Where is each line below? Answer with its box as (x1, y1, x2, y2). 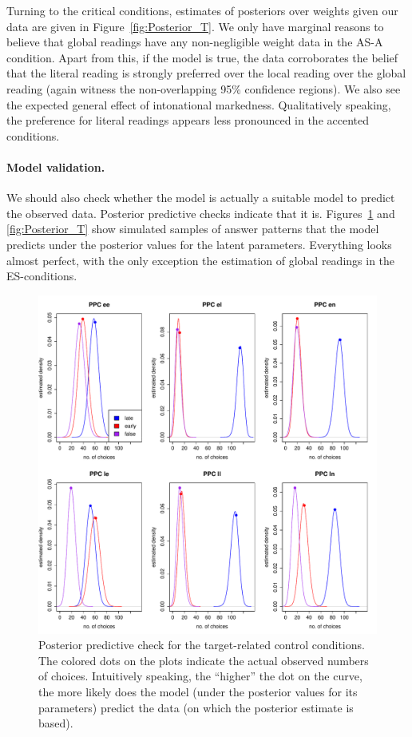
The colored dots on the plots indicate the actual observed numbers (38, 652, 369, 668)
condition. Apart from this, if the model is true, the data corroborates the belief (6, 49, 398, 65)
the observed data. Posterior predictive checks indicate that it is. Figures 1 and (6, 204, 395, 221)
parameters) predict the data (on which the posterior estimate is (38, 699, 354, 715)
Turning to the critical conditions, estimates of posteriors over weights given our (6, 2, 398, 18)
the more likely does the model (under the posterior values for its (38, 684, 358, 700)
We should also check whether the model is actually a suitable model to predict (6, 189, 395, 206)
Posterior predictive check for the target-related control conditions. (38, 636, 365, 653)
